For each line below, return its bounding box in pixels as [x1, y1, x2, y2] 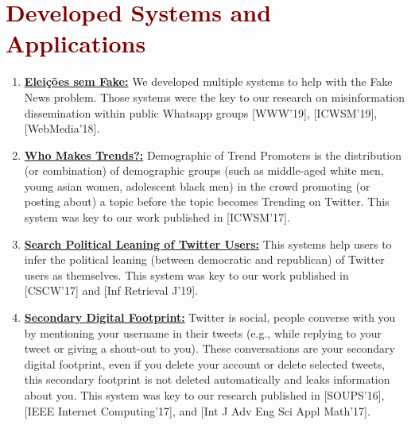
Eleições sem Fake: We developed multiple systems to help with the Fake [24, 73, 393, 90]
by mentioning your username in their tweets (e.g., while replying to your [24, 324, 382, 341]
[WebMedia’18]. [24, 120, 100, 137]
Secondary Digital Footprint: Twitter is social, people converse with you [24, 309, 396, 326]
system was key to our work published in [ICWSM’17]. [24, 209, 290, 226]
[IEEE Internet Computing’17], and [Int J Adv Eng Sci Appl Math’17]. [24, 402, 370, 419]
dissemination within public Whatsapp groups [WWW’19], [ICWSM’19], [24, 104, 378, 121]
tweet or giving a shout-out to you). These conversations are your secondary [24, 340, 395, 357]
